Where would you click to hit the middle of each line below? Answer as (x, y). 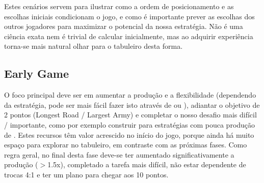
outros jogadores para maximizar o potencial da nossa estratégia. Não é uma (124, 26)
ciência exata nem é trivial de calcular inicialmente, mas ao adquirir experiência (129, 36)
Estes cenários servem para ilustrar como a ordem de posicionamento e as (119, 6)
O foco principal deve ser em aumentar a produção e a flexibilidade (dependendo (130, 95)
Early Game (36, 73)
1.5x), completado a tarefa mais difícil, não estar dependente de (147, 164)
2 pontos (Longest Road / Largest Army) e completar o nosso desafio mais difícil (130, 115)
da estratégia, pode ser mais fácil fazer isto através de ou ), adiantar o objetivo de (132, 104)
